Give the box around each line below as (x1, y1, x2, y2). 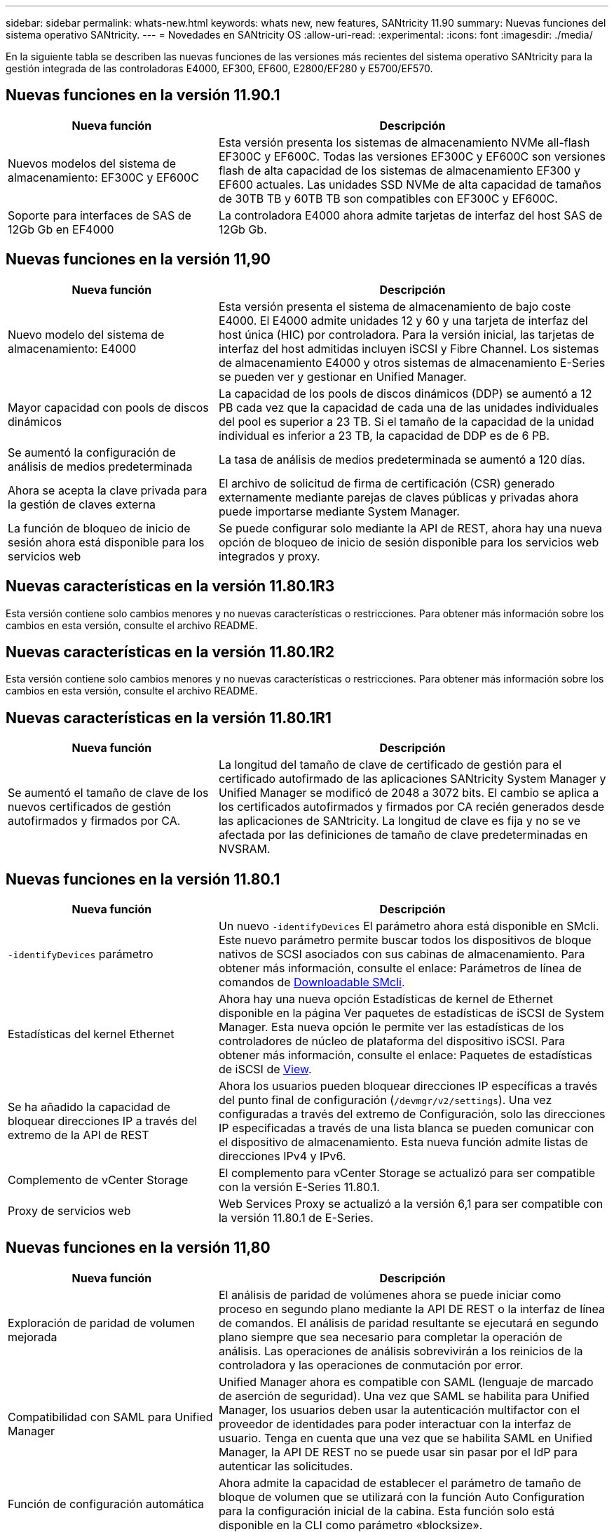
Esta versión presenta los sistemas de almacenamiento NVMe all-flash (218, 135, 590, 149)
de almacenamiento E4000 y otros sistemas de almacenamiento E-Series (218, 355, 606, 370)
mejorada (8, 1329, 57, 1344)
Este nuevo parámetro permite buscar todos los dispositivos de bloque (218, 933, 592, 948)
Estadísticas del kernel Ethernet (8, 1027, 175, 1042)
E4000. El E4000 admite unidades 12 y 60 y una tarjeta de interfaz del (218, 313, 588, 328)
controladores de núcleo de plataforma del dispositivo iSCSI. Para (218, 1034, 566, 1049)
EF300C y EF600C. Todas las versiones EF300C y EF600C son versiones (218, 149, 606, 163)
